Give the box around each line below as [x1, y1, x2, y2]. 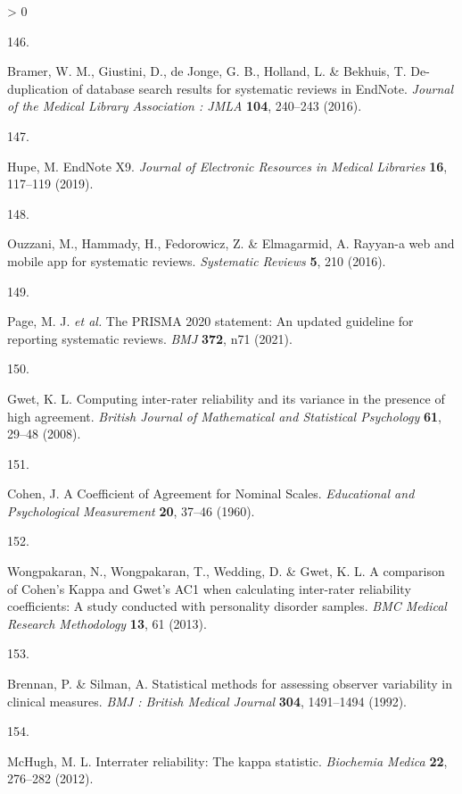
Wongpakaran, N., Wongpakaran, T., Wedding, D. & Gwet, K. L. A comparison [7, 562, 445, 581]
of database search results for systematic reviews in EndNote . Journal [72, 79, 454, 97]
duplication [7, 79, 69, 97]
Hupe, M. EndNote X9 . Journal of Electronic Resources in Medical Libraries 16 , [7, 156, 448, 175]
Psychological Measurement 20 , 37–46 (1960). [7, 501, 255, 520]
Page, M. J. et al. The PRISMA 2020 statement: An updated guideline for [7, 312, 414, 330]
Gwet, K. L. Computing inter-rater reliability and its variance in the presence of [7, 389, 445, 407]
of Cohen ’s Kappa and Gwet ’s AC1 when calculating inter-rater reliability [7, 579, 411, 598]
